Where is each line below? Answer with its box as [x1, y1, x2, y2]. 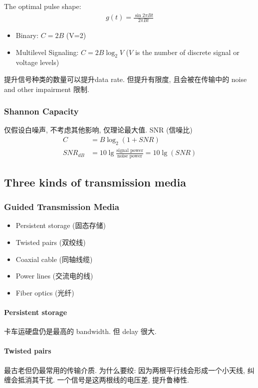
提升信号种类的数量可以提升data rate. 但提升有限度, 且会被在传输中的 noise [4, 73, 247, 84]
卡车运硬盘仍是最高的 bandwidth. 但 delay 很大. [4, 326, 157, 336]
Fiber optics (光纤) [15, 287, 74, 297]
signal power [116, 147, 143, 153]
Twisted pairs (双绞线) [15, 237, 86, 247]
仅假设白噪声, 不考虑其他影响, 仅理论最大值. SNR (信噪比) [4, 124, 193, 135]
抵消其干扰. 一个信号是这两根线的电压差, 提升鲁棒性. [17, 374, 189, 385]
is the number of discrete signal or [135, 46, 240, 57]
